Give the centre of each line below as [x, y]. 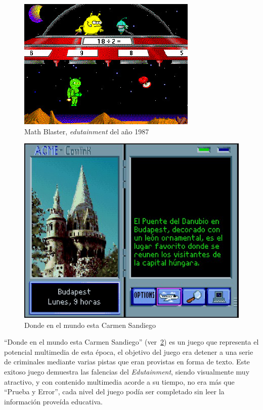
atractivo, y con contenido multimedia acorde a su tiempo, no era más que [119, 381]
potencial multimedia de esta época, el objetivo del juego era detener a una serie [129, 351]
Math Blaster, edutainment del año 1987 [87, 131]
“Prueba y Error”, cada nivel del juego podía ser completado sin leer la [114, 392]
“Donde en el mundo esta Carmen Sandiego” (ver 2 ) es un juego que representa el [131, 342]
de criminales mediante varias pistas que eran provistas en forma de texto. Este [127, 362]
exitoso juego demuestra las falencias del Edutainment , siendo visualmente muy [127, 371]
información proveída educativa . [53, 401]
